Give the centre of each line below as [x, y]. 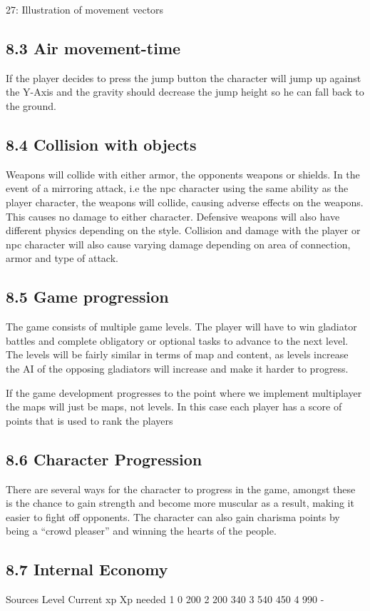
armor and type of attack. [62, 258]
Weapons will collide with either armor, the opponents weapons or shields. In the [183, 174]
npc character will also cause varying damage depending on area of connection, [178, 244]
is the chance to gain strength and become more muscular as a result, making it [180, 503]
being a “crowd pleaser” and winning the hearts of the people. [141, 531]
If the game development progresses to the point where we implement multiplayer [184, 392]
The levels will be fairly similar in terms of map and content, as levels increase [177, 354]
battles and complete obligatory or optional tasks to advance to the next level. [177, 340]
